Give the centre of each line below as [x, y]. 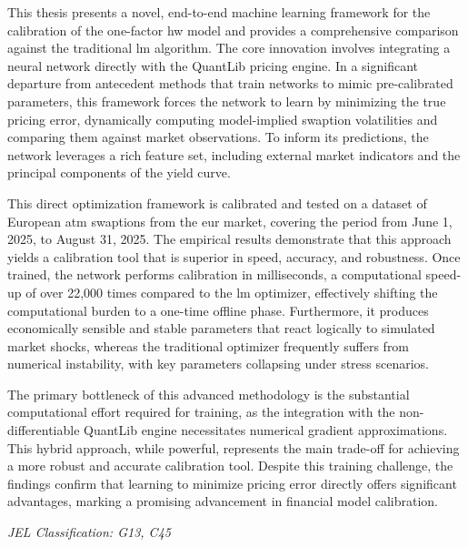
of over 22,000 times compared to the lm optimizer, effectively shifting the [232, 292]
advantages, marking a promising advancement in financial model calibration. [223, 501]
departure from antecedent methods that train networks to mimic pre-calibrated [230, 83]
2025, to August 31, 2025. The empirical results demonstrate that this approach [229, 239]
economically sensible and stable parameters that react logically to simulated [221, 328]
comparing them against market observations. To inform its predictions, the [218, 137]
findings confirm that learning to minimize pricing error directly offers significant [232, 483]
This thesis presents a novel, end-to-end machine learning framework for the [219, 12]
